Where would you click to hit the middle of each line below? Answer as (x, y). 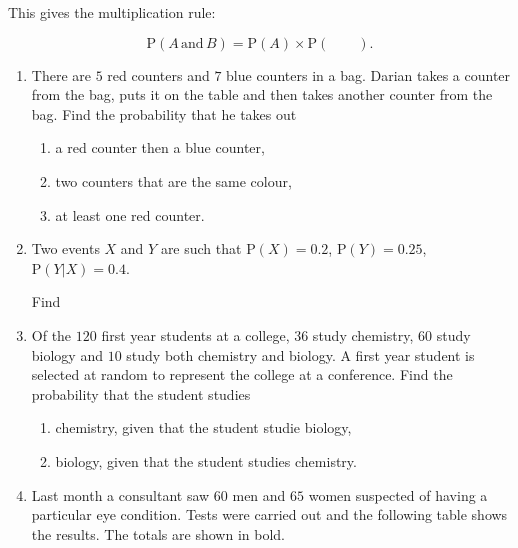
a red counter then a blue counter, (160, 147)
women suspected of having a (398, 494)
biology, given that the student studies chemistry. (206, 460)
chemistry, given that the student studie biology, (203, 427)
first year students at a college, (195, 334)
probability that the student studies (141, 393)
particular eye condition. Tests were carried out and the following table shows (269, 514)
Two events (65, 248)
